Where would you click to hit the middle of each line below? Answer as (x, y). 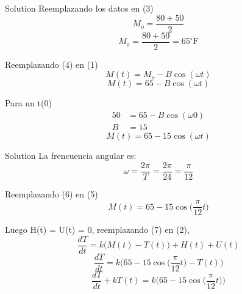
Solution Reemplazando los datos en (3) (79, 8)
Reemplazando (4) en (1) (52, 64)
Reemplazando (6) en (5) (52, 193)
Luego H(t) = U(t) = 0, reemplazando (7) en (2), (97, 230)
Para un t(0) (28, 103)
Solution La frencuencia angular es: (71, 155)
